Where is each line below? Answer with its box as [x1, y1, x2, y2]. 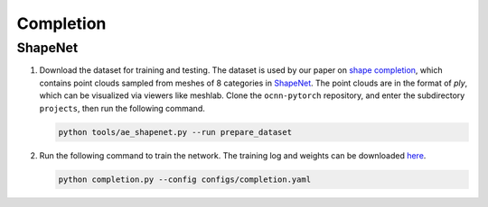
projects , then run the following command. [39, 103, 205, 113]
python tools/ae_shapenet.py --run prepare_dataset [58, 127, 293, 137]
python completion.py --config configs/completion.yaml [58, 174, 312, 184]
